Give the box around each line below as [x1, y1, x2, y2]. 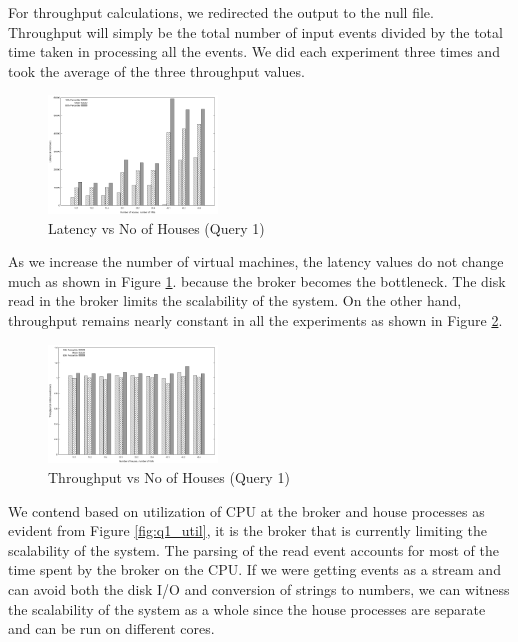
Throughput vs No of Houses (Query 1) [48, 466, 290, 487]
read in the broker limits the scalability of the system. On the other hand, [8, 290, 462, 311]
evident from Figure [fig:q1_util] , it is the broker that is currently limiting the [8, 520, 487, 541]
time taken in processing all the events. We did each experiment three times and [8, 41, 500, 62]
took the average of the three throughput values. [8, 60, 305, 81]
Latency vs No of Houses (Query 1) [48, 217, 265, 238]
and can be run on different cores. [8, 618, 215, 639]
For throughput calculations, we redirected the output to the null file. [8, 2, 434, 22]
